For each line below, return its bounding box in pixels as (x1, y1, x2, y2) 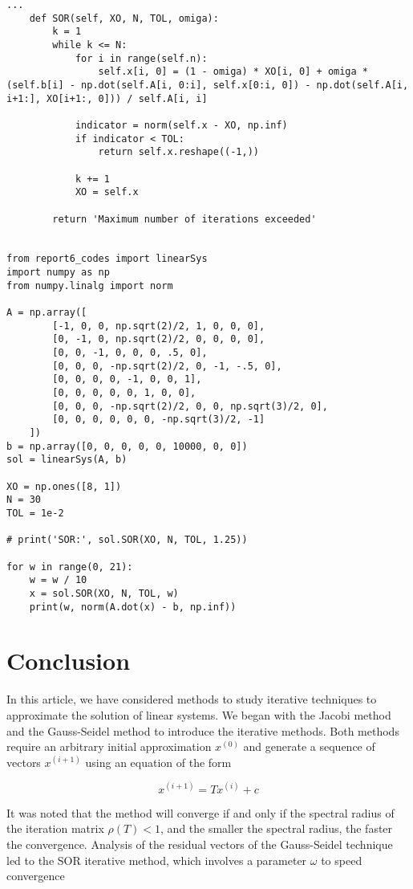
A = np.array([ (6, 307, 87, 319)
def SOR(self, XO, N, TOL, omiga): (29, 12, 219, 24)
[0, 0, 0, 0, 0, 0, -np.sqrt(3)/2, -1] (52, 414, 265, 426)
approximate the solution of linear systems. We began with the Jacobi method (6, 706, 391, 723)
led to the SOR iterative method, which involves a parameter (6, 851, 307, 868)
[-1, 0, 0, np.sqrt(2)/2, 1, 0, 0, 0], (52, 320, 265, 332)
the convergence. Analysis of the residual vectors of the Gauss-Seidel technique (6, 835, 393, 852)
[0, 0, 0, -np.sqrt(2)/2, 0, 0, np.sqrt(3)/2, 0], (52, 400, 328, 412)
